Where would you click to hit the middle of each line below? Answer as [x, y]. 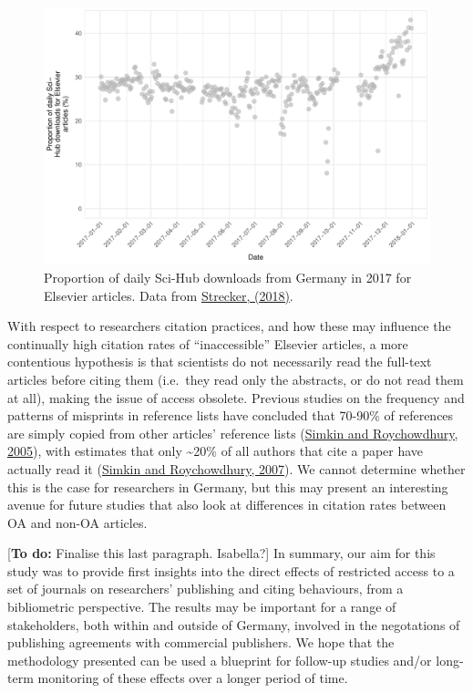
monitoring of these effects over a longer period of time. [193, 678]
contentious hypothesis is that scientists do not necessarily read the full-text [220, 362]
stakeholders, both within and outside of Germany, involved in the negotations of [234, 624]
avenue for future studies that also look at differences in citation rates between [227, 505]
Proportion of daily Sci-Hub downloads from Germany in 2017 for [228, 277]
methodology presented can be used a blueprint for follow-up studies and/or [220, 660]
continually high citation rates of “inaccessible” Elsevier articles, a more [208, 343]
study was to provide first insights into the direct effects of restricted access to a [231, 570]
